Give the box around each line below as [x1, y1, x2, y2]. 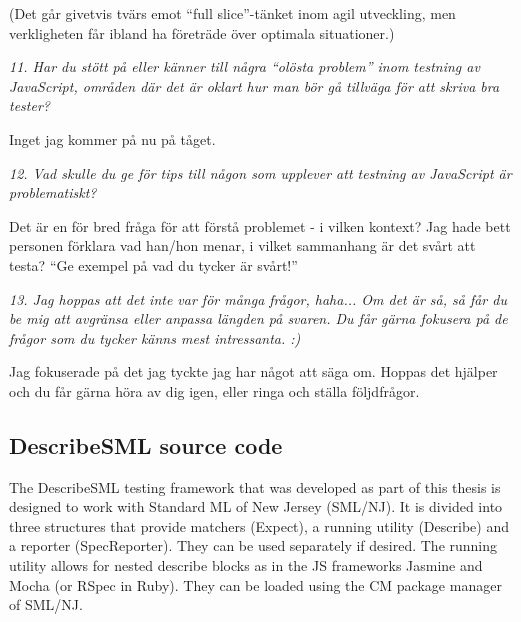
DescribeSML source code [9, 429, 283, 460]
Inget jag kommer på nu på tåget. [9, 128, 216, 149]
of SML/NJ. [9, 594, 83, 615]
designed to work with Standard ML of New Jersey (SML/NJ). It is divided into [9, 496, 503, 517]
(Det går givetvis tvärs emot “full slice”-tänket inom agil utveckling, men [9, 3, 456, 23]
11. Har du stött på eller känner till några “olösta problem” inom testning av [9, 56, 480, 77]
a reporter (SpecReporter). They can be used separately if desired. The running [9, 535, 498, 556]
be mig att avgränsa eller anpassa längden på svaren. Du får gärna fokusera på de [9, 308, 508, 329]
